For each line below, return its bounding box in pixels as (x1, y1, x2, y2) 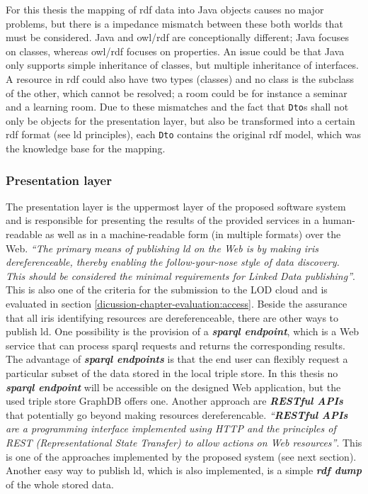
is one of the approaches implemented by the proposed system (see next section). (6, 449, 357, 464)
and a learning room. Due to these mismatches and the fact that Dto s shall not (6, 99, 349, 114)
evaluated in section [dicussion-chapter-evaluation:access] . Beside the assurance (6, 296, 347, 311)
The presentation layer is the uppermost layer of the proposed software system (6, 198, 346, 213)
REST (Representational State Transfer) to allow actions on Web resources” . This (6, 434, 362, 449)
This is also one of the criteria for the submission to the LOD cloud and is (6, 282, 328, 297)
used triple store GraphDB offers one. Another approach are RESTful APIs (6, 393, 343, 408)
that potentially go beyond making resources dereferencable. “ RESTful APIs (6, 407, 348, 422)
